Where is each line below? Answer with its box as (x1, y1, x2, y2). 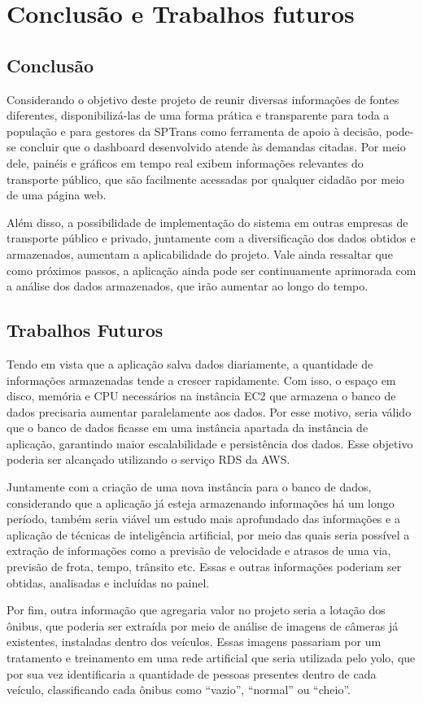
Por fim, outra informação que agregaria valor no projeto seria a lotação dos (7, 601, 386, 618)
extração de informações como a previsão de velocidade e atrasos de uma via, (7, 542, 391, 559)
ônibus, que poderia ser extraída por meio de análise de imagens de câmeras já (7, 617, 399, 634)
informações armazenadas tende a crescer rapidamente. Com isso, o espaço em (7, 371, 396, 388)
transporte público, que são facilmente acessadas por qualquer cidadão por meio (7, 170, 405, 187)
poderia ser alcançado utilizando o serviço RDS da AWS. (7, 451, 290, 468)
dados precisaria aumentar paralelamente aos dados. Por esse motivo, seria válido (7, 403, 412, 420)
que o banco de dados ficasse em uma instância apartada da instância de (7, 419, 368, 436)
